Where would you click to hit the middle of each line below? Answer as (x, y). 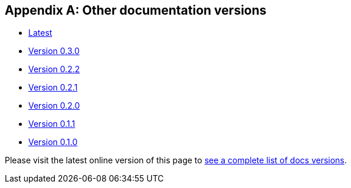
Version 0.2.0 (54, 106)
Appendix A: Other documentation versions (136, 10)
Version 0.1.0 (53, 142)
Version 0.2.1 (53, 88)
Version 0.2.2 (54, 69)
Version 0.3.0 (54, 51)
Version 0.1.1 (52, 124)
